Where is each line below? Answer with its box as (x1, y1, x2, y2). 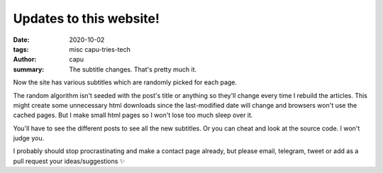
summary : (13, 65, 45, 74)
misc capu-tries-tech (69, 45, 131, 53)
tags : (13, 45, 29, 53)
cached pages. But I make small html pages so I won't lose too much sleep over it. (13, 111, 253, 120)
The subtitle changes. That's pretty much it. (69, 65, 197, 74)
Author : (13, 55, 37, 64)
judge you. (13, 134, 45, 143)
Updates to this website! (13, 11, 160, 26)
